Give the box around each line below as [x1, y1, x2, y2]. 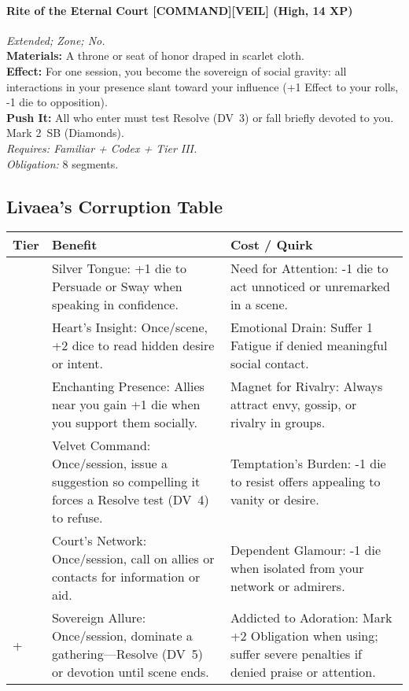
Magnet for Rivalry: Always [230, 377, 383, 396]
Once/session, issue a [51, 454, 168, 473]
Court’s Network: [51, 531, 147, 550]
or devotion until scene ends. [51, 663, 209, 682]
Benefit [51, 235, 98, 254]
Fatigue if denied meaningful [230, 336, 388, 355]
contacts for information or [51, 567, 201, 586]
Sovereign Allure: [51, 608, 146, 627]
